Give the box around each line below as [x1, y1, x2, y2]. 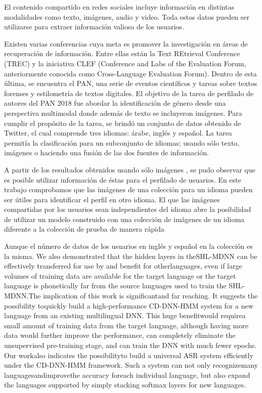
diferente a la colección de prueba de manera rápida [4, 224, 164, 234]
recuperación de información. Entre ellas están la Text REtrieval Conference [4, 48, 240, 59]
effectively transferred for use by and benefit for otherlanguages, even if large [4, 260, 242, 271]
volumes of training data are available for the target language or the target [4, 270, 236, 281]
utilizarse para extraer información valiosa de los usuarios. [4, 21, 184, 32]
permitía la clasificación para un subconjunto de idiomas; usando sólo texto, [4, 137, 240, 148]
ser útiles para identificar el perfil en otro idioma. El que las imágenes [4, 194, 220, 204]
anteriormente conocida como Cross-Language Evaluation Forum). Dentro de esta [4, 68, 257, 78]
